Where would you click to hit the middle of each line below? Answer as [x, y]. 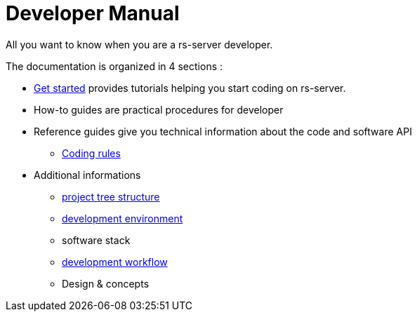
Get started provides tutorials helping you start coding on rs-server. [190, 88]
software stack [96, 240]
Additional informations [87, 175]
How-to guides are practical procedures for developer [159, 109]
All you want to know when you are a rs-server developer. [139, 44]
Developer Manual [93, 13]
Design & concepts [106, 283]
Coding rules [91, 153]
